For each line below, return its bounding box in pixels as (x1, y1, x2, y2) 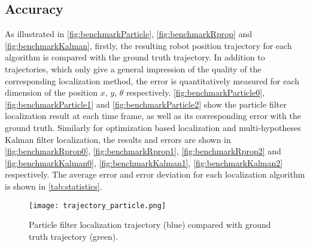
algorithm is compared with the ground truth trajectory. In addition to (5, 51, 265, 63)
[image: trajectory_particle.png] (29, 201, 166, 210)
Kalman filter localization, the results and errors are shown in (5, 133, 231, 145)
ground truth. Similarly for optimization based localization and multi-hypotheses (5, 121, 301, 133)
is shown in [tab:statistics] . (5, 179, 102, 192)
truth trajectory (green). (29, 230, 118, 242)
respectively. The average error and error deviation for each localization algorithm (5, 168, 305, 181)
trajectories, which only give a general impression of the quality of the (5, 62, 262, 75)
